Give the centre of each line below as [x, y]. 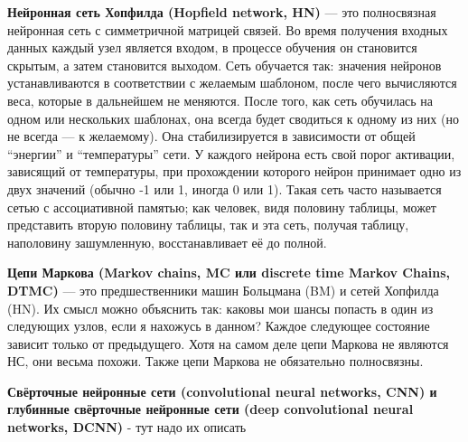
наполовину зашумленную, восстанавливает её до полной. [167, 242]
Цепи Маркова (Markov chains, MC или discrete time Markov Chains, [229, 273]
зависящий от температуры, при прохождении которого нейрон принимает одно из [234, 171]
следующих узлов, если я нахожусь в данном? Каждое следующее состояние [219, 326]
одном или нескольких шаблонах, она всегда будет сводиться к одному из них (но [233, 118]
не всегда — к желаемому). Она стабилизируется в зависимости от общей [211, 136]
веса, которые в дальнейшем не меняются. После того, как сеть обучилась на [220, 100]
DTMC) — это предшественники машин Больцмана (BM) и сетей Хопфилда [223, 290]
